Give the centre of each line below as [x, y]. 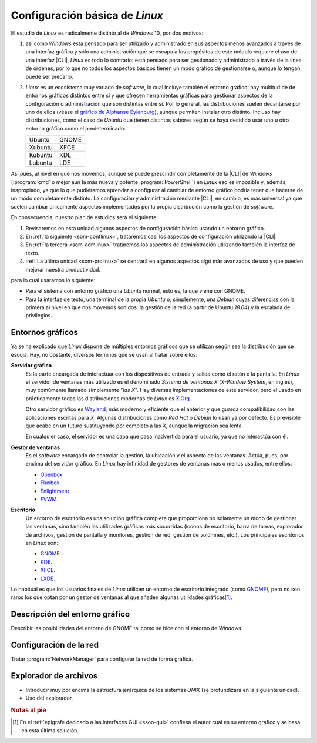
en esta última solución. [50, 730]
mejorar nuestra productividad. [63, 269]
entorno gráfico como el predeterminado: [75, 128]
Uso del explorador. [49, 698]
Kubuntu [41, 155]
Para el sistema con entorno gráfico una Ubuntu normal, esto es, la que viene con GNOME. [136, 291]
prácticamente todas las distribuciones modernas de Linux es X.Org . [108, 398]
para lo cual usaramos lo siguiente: [53, 280]
